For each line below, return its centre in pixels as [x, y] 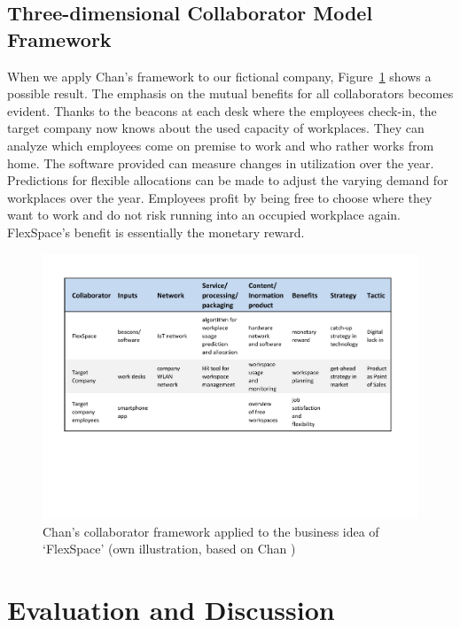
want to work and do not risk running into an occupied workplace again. [204, 215]
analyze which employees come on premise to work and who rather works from [221, 145]
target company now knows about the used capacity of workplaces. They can [216, 128]
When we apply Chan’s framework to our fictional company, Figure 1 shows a [219, 76]
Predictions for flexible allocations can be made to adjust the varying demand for [228, 180]
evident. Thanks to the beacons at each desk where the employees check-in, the [222, 110]
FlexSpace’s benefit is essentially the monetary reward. [156, 232]
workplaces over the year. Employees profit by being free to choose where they [220, 197]
